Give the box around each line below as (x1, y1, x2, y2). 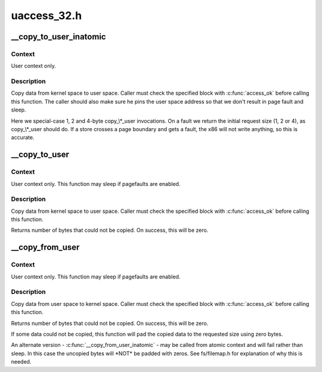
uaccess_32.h (11, 9, 82, 22)
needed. (11, 358, 32, 365)
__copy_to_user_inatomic (11, 32, 107, 42)
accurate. (11, 134, 35, 141)
